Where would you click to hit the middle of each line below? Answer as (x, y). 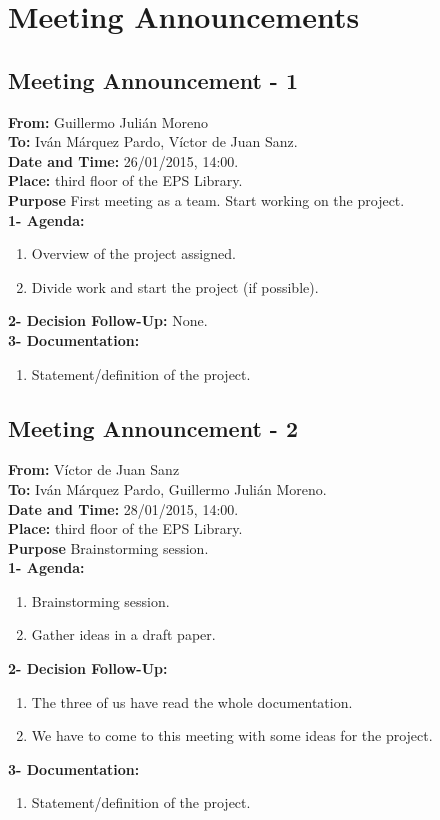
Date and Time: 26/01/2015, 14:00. (123, 160)
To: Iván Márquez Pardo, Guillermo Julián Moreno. (167, 488)
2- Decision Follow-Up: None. (108, 320)
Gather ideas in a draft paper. (123, 634)
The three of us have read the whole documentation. (192, 701)
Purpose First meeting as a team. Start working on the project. (206, 199)
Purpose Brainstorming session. (108, 547)
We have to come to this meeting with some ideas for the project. (232, 735)
